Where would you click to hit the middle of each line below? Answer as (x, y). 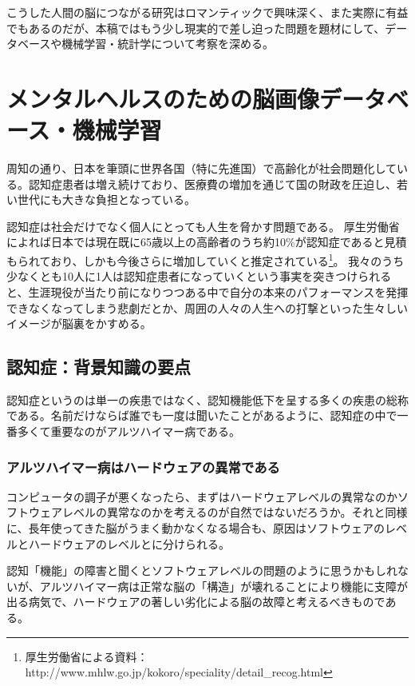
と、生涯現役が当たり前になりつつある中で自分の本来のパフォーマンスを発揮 (207, 291)
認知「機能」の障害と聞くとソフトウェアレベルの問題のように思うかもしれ (202, 570)
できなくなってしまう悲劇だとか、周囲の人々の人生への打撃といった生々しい (207, 307)
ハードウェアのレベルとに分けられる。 (129, 543)
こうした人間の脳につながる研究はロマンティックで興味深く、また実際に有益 (207, 12)
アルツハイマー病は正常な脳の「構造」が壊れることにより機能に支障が (224, 586)
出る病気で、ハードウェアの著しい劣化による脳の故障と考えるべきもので (196, 602)
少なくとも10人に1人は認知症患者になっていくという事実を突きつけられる (199, 276)
